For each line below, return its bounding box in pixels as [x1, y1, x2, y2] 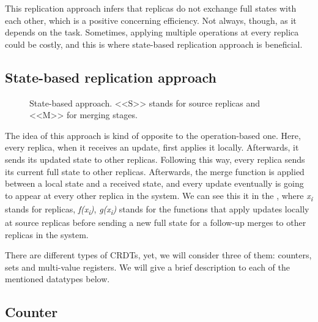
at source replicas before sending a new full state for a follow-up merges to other [5, 215, 306, 228]
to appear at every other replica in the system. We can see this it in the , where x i [5, 189, 313, 203]
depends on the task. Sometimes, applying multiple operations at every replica [5, 26, 299, 39]
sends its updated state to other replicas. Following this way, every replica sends [5, 152, 305, 165]
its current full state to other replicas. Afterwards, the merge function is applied [5, 165, 305, 178]
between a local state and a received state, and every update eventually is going [5, 177, 304, 190]
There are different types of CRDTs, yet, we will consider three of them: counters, [5, 249, 312, 261]
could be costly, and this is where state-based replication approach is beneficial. [5, 37, 303, 50]
